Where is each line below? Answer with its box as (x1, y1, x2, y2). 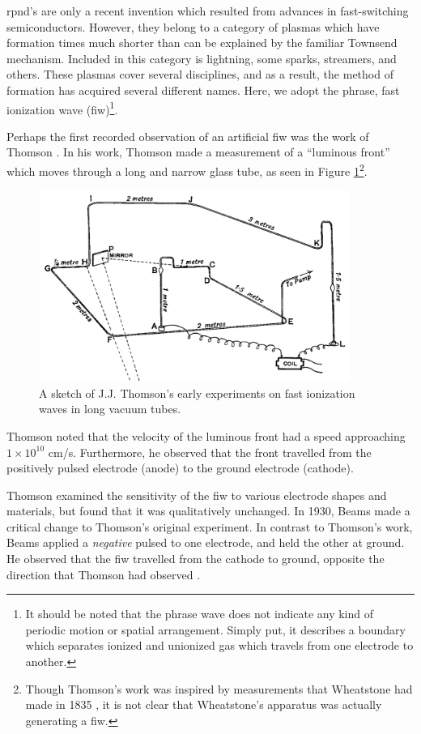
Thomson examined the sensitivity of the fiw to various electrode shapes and (6, 486, 387, 503)
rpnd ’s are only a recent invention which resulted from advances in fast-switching (6, 2, 409, 19)
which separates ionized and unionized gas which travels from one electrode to (25, 637, 414, 654)
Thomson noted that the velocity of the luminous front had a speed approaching (6, 427, 406, 444)
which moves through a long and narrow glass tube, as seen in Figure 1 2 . (6, 160, 368, 179)
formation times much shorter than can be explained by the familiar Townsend (6, 34, 398, 51)
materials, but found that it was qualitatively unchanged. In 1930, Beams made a (6, 502, 410, 519)
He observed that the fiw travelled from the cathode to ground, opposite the (6, 550, 385, 567)
